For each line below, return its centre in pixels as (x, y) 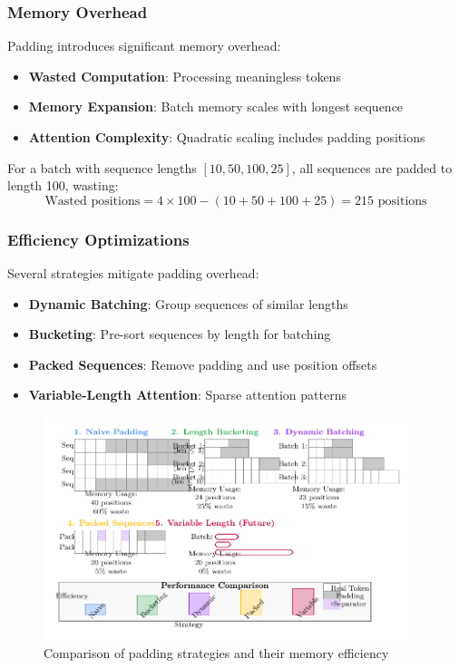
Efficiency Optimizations (98, 239)
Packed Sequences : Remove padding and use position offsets (203, 364)
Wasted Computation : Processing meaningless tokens (185, 76)
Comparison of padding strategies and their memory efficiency (216, 653)
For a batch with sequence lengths (102, 167)
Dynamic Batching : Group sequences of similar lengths (188, 303)
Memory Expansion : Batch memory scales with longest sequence (216, 106)
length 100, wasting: (63, 185)
